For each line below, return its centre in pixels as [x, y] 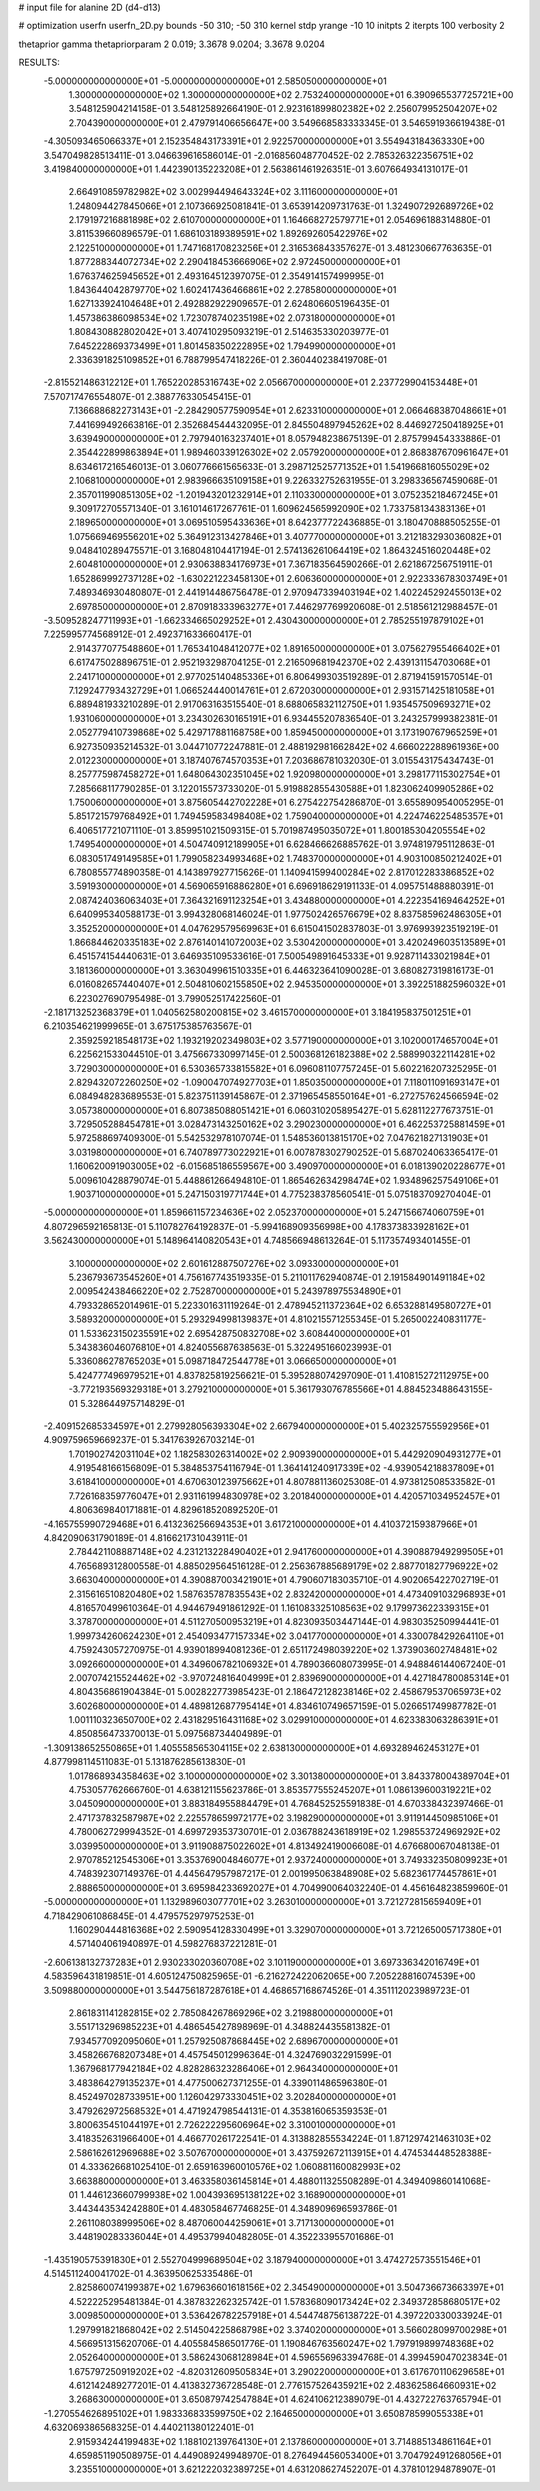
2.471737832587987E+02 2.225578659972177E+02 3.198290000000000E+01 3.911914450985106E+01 [283, 1817]
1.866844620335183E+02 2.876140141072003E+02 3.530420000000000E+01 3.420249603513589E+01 [287, 942]
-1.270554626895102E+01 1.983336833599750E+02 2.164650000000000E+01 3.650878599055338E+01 [263, 2413]
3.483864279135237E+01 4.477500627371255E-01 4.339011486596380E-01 [228, 2082]
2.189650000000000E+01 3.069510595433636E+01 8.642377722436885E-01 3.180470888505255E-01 [284, 522]
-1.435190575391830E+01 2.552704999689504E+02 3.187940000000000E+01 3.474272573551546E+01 [262, 2259]
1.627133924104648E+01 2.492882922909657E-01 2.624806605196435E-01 [229, 304]
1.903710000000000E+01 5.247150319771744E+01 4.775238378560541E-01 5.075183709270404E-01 [280, 1194]
